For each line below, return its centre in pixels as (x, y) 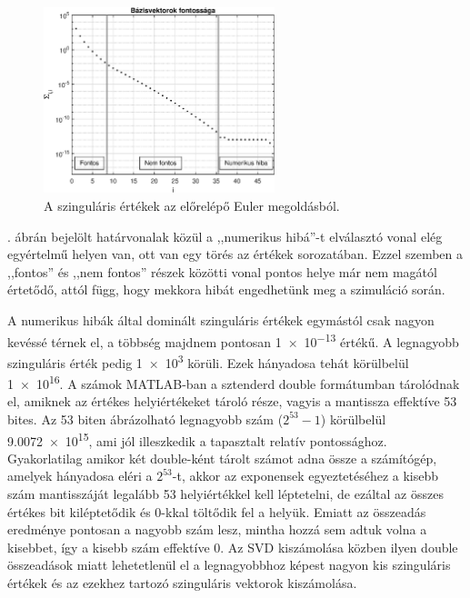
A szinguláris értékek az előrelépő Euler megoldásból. (192, 206)
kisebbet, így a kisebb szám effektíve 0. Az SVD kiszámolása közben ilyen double (233, 547)
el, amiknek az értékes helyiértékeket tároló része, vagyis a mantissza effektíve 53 (232, 401)
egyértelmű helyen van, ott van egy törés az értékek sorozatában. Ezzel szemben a (235, 254)
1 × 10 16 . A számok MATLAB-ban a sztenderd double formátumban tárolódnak (234, 382)
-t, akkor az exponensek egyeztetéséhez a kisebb (305, 476)
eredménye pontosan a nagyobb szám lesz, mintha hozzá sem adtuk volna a (217, 529)
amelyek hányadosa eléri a (80, 476)
